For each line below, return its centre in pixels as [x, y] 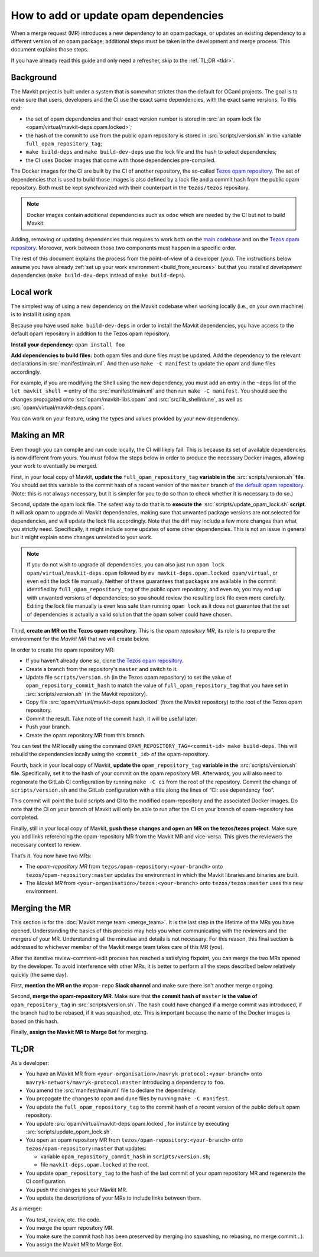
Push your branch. [48, 727]
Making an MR [38, 435]
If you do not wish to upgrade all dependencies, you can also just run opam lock [126, 565]
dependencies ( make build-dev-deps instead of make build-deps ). [98, 276]
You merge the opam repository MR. [70, 1228]
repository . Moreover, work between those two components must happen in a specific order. [124, 248]
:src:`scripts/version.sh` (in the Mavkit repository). [87, 694]
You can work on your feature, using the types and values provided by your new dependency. [125, 418]
